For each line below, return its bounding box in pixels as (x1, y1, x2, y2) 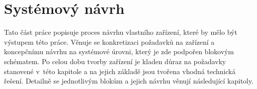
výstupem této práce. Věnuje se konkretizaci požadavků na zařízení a (4, 36, 215, 47)
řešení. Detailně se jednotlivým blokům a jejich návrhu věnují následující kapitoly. (4, 76, 254, 86)
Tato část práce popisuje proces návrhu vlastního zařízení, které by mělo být (4, 27, 238, 37)
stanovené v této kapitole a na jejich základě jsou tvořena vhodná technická (4, 66, 236, 76)
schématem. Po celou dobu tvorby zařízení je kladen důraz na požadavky (4, 56, 226, 66)
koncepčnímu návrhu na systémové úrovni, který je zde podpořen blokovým (4, 46, 234, 57)
